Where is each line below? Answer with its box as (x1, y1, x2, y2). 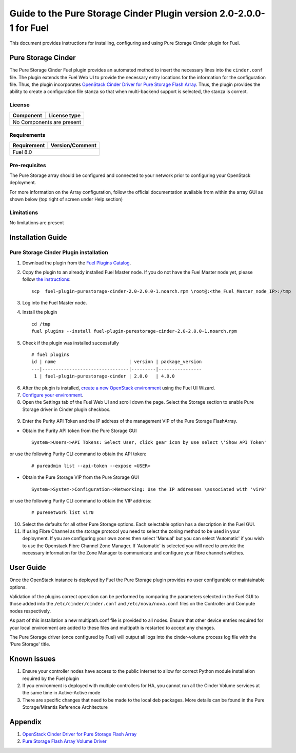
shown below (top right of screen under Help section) (9, 196, 123, 203)
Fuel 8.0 (12, 149, 32, 156)
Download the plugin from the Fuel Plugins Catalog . (22, 260, 131, 266)
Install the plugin (22, 309, 57, 315)
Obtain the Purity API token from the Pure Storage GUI (22, 427, 137, 434)
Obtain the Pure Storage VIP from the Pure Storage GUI (22, 474, 140, 480)
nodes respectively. (9, 607, 51, 614)
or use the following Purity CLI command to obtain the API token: (9, 451, 146, 457)
